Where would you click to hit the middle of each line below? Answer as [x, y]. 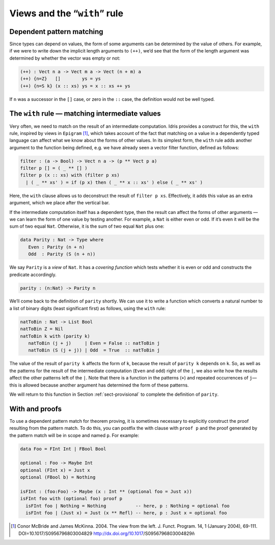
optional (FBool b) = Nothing [58, 477]
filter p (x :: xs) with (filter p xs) [70, 175]
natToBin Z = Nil [42, 329]
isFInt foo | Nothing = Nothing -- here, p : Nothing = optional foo [128, 506]
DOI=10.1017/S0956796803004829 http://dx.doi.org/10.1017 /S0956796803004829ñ [107, 533]
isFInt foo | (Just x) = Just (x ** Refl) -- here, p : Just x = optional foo [126, 513]
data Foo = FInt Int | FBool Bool [63, 449]
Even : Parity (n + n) [57, 247]
